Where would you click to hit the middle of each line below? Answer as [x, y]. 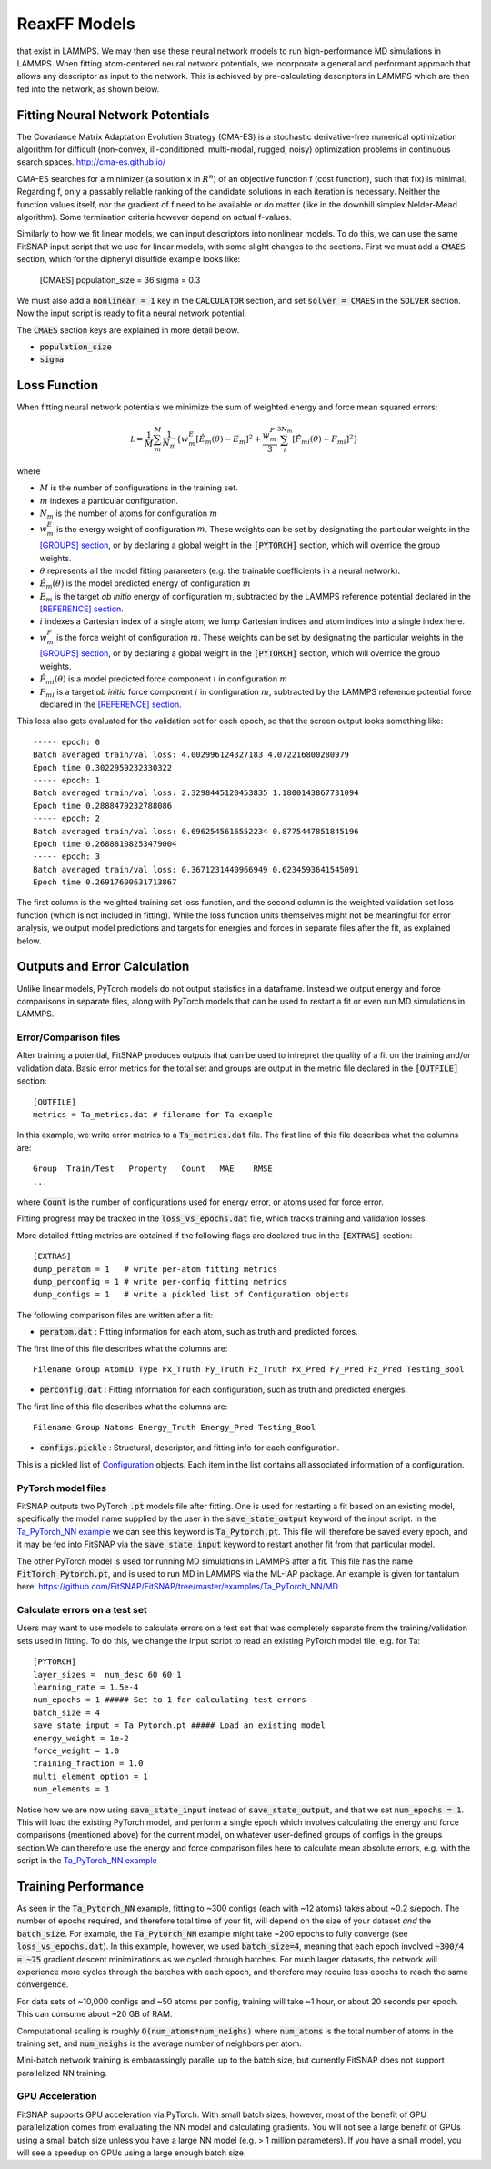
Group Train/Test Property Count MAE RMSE [153, 1169]
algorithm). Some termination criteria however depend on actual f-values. [154, 217]
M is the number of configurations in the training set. [139, 488]
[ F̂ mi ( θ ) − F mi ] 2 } [326, 439]
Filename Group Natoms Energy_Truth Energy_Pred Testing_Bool [175, 1428]
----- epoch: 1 [67, 780]
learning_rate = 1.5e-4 [86, 1687]
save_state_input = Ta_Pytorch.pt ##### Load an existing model [180, 1725]
